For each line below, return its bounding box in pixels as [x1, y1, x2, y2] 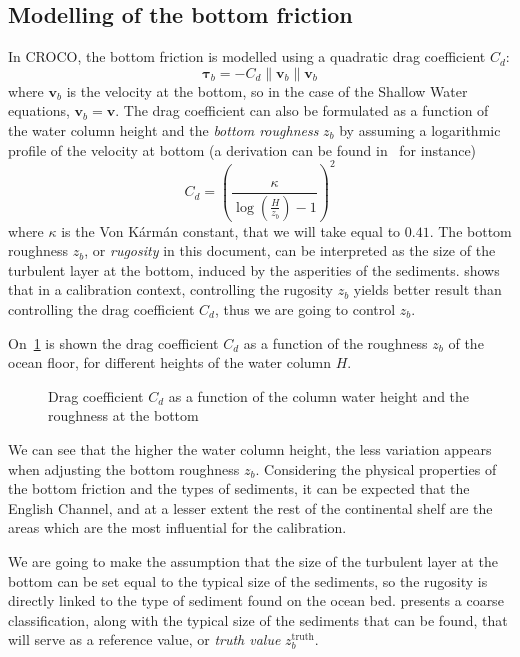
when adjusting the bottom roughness [8, 458, 240, 479]
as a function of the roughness [243, 332, 428, 353]
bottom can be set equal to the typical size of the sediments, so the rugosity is [8, 570, 488, 591]
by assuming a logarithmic [339, 119, 501, 140]
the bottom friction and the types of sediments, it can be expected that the [8, 478, 470, 499]
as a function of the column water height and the [168, 385, 470, 406]
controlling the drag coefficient [8, 298, 195, 319]
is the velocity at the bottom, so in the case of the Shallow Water [66, 80, 468, 101]
